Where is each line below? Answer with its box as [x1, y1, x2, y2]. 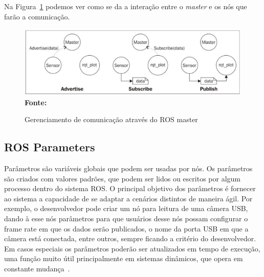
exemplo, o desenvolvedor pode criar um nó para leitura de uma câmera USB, [4, 203, 248, 214]
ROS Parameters [4, 139, 95, 155]
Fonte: [25, 97, 47, 107]
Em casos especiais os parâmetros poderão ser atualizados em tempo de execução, [4, 243, 260, 253]
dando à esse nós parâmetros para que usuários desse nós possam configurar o [4, 213, 248, 223]
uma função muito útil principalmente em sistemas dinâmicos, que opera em [4, 253, 243, 264]
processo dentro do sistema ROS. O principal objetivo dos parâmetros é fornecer [4, 183, 256, 194]
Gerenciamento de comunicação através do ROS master [25, 114, 198, 125]
